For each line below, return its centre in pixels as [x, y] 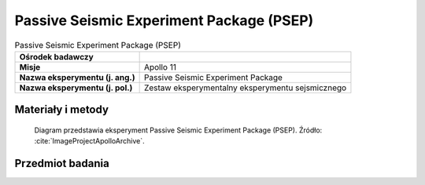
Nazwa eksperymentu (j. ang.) [77, 77]
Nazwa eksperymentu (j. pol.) [76, 88]
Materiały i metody [62, 110]
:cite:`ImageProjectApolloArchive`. [89, 141]
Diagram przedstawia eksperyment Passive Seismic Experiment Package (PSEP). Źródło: [178, 130]
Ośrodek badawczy [56, 56]
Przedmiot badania [62, 163]
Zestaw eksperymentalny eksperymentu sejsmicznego [245, 88]
